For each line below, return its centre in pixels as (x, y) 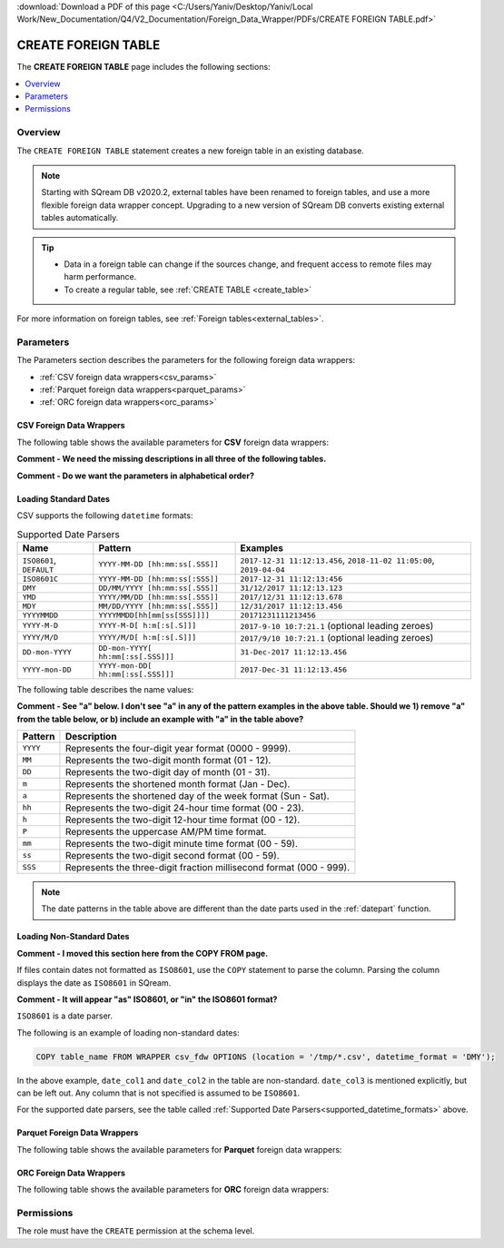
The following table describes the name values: (105, 689)
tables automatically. (80, 218)
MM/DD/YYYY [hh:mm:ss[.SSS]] (159, 606)
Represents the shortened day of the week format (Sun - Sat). (198, 796)
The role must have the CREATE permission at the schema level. (136, 1231)
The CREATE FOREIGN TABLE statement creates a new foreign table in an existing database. (191, 151)
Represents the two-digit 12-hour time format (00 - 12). (183, 820)
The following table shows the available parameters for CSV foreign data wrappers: (173, 442)
